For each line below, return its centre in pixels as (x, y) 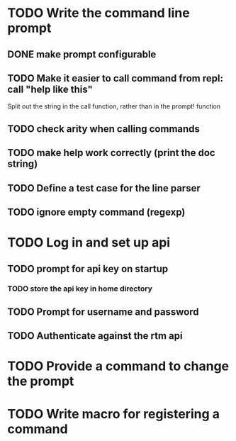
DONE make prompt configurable (82, 54)
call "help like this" (50, 89)
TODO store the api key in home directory (80, 289)
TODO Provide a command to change (118, 366)
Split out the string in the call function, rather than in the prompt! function (114, 106)
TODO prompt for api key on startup (88, 268)
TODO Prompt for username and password (103, 312)
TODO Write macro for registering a (113, 414)
